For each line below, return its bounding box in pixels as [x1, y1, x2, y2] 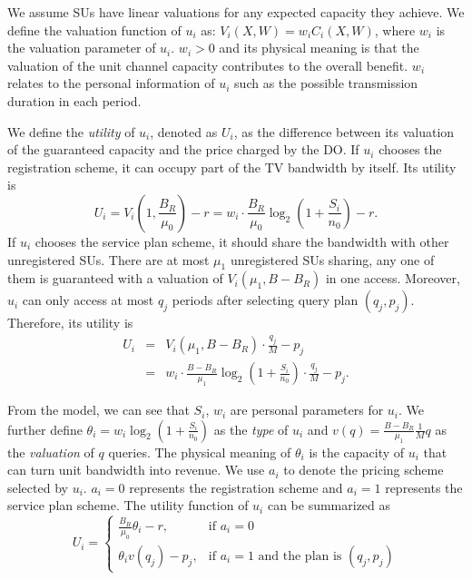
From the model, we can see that [7, 400, 190, 419]
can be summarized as [267, 496, 391, 515]
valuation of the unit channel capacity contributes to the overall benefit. [7, 55, 408, 74]
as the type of [213, 419, 289, 438]
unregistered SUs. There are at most [7, 250, 210, 269]
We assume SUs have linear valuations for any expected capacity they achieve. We [7, 3, 465, 21]
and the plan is [258, 549, 342, 563]
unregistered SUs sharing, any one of [230, 250, 435, 269]
